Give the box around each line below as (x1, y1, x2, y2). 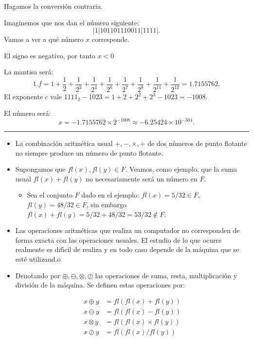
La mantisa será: (4, 67, 54, 77)
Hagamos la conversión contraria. (4, 1, 103, 11)
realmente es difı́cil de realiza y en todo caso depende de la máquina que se (15, 244, 239, 254)
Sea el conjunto (27, 190, 72, 200)
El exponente (4, 91, 43, 102)
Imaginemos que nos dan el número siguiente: (4, 17, 139, 27)
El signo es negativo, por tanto (4, 50, 95, 60)
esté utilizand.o (15, 254, 61, 264)
